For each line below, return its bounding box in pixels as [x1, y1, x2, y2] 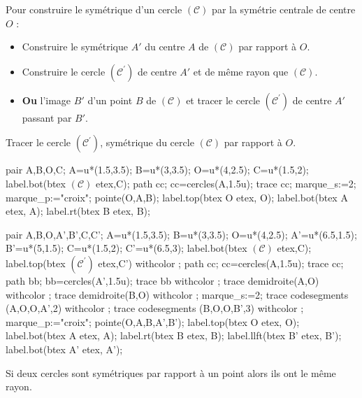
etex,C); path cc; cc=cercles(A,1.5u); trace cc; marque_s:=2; [95, 176, 356, 190]
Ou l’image [22, 92, 71, 107]
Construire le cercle [22, 64, 106, 78]
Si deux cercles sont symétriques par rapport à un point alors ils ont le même [6, 365, 336, 380]
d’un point [87, 92, 133, 107]
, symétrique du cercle [100, 135, 194, 150]
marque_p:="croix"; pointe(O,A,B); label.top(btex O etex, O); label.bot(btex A [6, 190, 348, 204]
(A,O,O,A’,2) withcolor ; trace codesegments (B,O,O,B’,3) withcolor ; [6, 301, 304, 315]
